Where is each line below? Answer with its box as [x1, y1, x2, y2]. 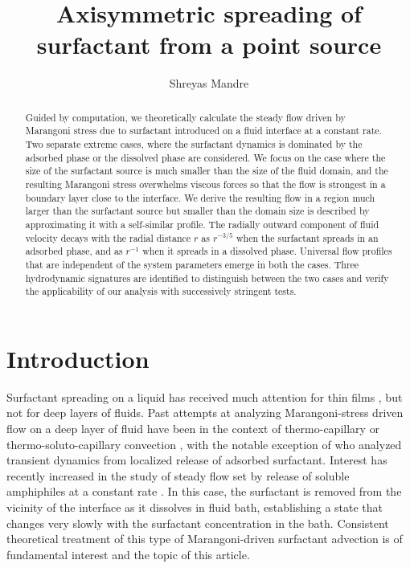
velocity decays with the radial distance [25, 231, 191, 244]
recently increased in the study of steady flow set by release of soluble [6, 467, 350, 484]
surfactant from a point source [36, 28, 382, 61]
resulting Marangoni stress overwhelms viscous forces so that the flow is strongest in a [25, 177, 386, 190]
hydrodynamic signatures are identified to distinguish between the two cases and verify [25, 271, 389, 284]
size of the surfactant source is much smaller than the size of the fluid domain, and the [25, 164, 388, 178]
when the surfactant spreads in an [236, 231, 379, 244]
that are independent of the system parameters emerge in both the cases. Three [25, 257, 359, 271]
